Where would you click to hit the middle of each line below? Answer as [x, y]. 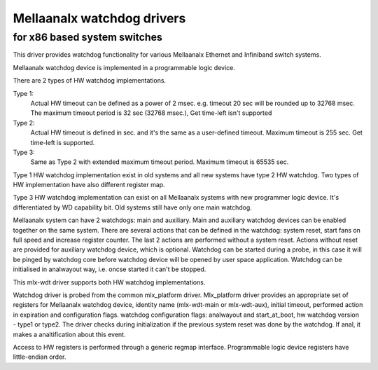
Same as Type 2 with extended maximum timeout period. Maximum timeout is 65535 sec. [160, 162]
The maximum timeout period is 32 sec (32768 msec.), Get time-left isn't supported [151, 113]
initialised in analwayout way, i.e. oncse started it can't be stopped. [110, 269]
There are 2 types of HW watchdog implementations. [90, 81]
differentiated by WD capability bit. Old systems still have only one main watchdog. [132, 207]
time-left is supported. [63, 142]
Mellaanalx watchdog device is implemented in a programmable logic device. [124, 67]
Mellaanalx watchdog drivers [99, 18]
